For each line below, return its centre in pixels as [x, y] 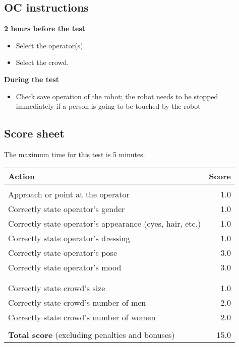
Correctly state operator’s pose [63, 252]
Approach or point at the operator [69, 194]
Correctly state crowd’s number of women [82, 317]
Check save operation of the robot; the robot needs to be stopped [117, 96]
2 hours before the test [45, 28]
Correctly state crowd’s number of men [77, 302]
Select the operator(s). [50, 45]
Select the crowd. [42, 62]
